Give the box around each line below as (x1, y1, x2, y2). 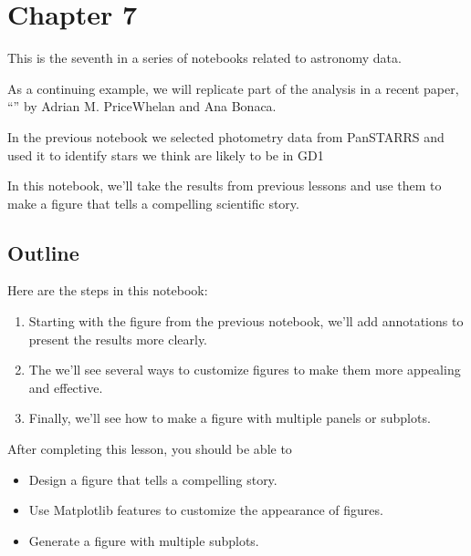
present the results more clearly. (28, 329, 207, 348)
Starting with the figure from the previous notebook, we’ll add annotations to (28, 312, 464, 331)
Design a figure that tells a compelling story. (28, 469, 277, 489)
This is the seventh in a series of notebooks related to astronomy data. (7, 48, 402, 67)
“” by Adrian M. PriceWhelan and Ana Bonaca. (7, 97, 277, 116)
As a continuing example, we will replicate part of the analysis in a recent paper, (7, 78, 459, 98)
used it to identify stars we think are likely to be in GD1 (7, 145, 324, 164)
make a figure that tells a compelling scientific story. (7, 193, 299, 212)
